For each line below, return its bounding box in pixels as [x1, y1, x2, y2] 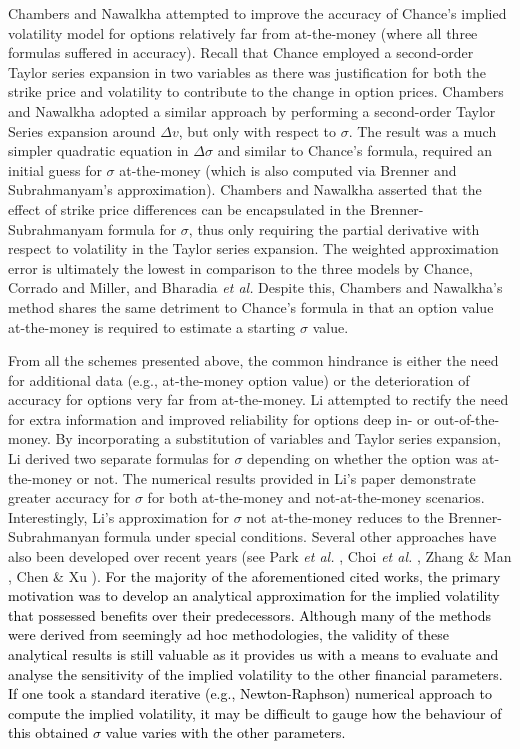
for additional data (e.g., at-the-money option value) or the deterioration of [8, 369, 470, 390]
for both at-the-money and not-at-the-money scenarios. [147, 487, 485, 508]
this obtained [8, 722, 89, 743]
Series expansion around [8, 120, 156, 141]
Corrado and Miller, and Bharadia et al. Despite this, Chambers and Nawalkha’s [8, 277, 503, 298]
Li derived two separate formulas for [8, 448, 230, 469]
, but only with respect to [178, 120, 337, 141]
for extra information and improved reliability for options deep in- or [8, 408, 430, 429]
